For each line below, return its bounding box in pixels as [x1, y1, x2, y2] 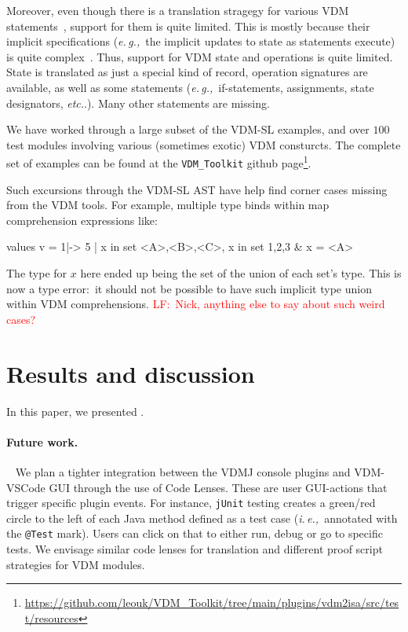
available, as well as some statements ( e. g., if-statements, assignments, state [6, 79, 374, 95]
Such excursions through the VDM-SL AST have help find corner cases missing [6, 181, 388, 197]
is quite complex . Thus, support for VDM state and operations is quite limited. [6, 48, 393, 64]
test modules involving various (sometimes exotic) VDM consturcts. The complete [6, 136, 401, 152]
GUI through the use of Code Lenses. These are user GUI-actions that [49, 479, 388, 495]
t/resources [24, 609, 78, 626]
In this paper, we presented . [6, 402, 144, 419]
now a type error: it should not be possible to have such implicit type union [6, 280, 372, 296]
